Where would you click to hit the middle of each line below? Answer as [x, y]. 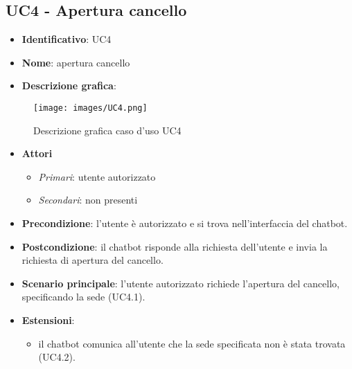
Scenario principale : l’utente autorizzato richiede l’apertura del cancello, [181, 283]
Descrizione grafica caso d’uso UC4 [107, 130]
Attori [37, 153]
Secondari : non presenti [88, 200]
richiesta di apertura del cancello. [93, 260]
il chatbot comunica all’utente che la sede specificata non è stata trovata [192, 343]
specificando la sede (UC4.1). [83, 297]
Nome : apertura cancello [76, 62]
